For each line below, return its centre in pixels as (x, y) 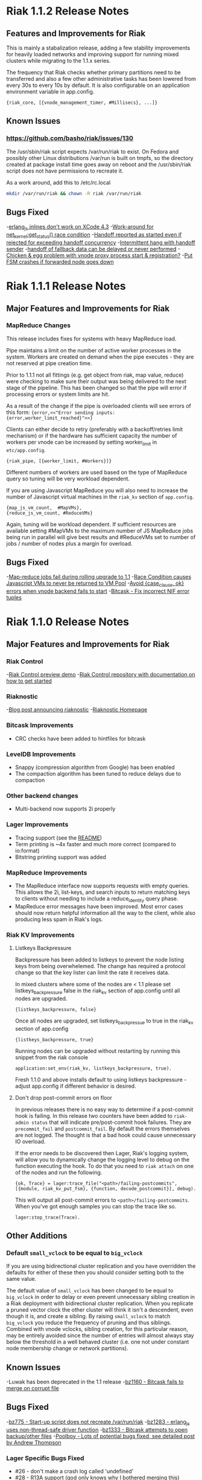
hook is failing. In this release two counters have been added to (94, 1115)
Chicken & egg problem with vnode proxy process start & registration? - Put (99, 255)
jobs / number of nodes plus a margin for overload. (69, 543)
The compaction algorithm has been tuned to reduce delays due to (98, 774)
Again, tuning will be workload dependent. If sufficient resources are (91, 524)
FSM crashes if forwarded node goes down (60, 261)
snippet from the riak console (52, 1057)
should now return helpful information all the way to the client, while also (105, 913)
